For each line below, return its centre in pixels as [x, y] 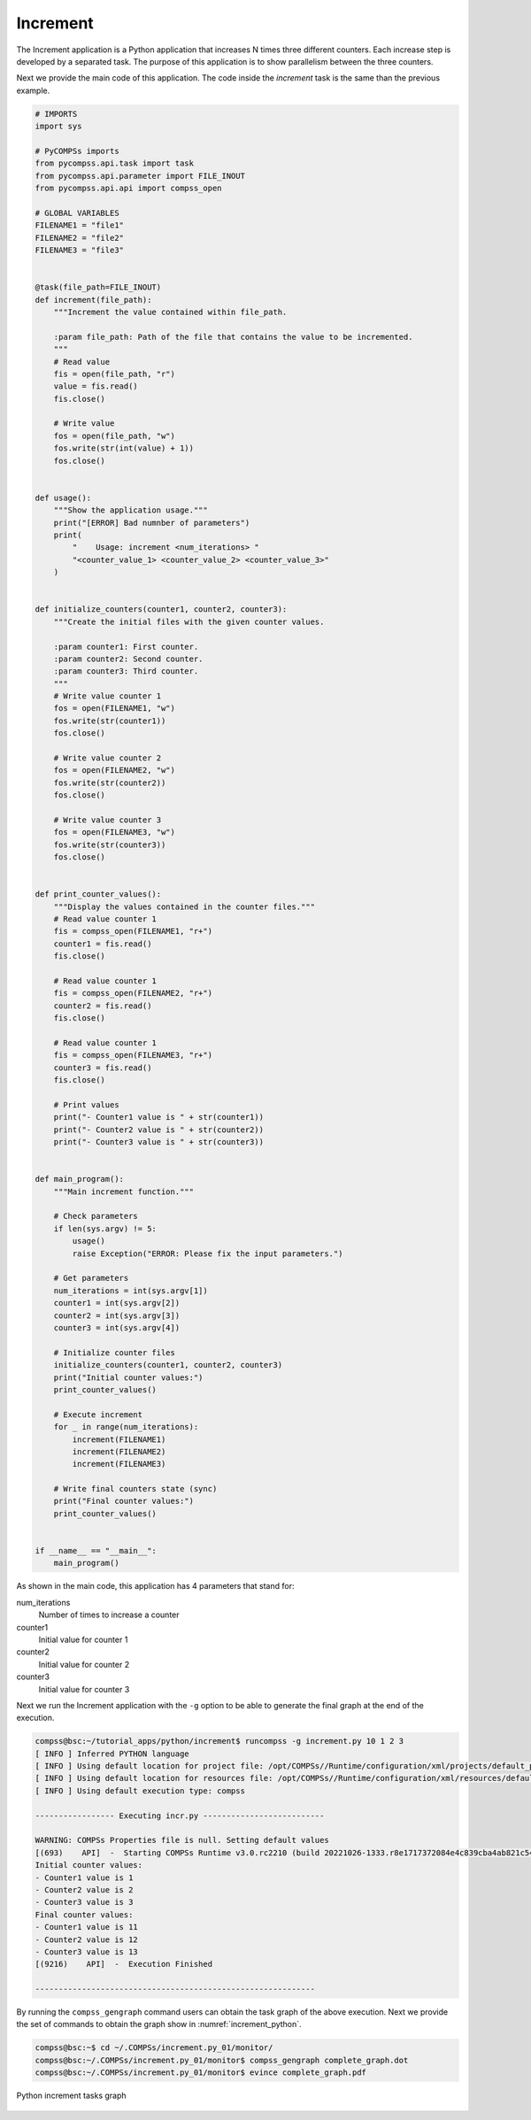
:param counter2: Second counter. [128, 659]
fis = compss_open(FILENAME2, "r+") [133, 993]
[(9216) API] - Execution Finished [123, 1964]
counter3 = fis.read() [103, 1068]
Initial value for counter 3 [84, 1689]
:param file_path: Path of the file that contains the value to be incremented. [233, 337]
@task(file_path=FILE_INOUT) [98, 287]
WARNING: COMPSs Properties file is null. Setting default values [182, 1840]
